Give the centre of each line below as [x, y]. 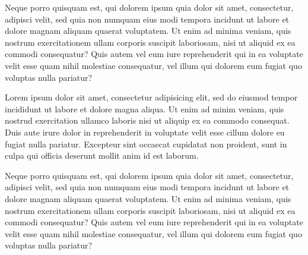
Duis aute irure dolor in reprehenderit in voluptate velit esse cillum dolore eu [145, 132]
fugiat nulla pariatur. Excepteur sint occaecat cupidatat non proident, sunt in [146, 144]
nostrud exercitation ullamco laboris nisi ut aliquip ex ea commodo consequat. [147, 120]
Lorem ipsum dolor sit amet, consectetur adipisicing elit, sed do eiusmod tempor [151, 97]
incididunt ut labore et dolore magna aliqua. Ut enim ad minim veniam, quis [145, 108]
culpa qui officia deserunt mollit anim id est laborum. [102, 155]
